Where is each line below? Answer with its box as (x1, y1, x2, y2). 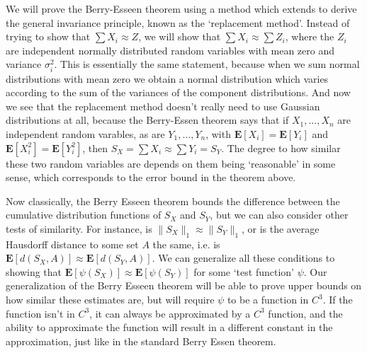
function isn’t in (6, 306, 75, 320)
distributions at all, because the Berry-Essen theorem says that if (6, 112, 289, 127)
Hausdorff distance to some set (6, 236, 139, 251)
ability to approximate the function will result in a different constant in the (6, 320, 333, 335)
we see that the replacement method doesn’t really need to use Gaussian (6, 98, 320, 113)
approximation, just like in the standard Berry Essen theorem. (6, 333, 276, 348)
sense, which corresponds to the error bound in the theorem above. (6, 170, 296, 185)
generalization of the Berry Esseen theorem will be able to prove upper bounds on (6, 278, 362, 293)
